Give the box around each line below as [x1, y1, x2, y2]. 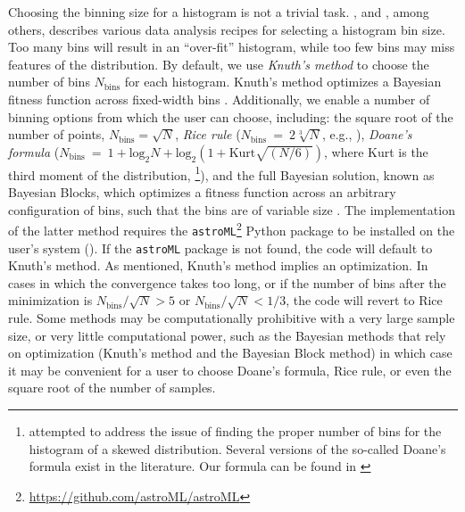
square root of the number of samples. [8, 378, 216, 397]
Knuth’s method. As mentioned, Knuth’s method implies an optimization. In [8, 256, 428, 275]
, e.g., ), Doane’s [321, 125, 412, 144]
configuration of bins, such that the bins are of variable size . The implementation [8, 200, 455, 219]
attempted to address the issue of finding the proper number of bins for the [29, 421, 442, 440]
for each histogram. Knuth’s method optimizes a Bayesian [124, 72, 442, 91]
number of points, [8, 125, 105, 144]
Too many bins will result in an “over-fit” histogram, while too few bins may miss [8, 37, 455, 56]
